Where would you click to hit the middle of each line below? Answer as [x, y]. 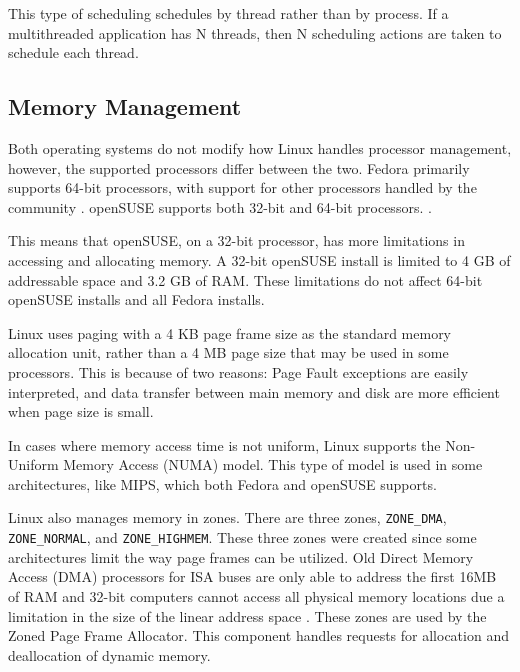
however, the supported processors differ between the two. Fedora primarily [239, 167]
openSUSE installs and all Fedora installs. [136, 299]
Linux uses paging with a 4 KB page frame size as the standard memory [230, 332]
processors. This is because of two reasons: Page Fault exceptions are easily [238, 371]
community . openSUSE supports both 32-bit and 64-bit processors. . [220, 206]
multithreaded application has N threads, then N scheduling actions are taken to [255, 32]
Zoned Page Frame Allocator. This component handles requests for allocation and [258, 635]
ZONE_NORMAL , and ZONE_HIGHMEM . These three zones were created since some [242, 537]
